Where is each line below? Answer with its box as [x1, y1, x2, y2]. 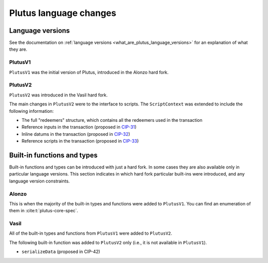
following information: [9, 108, 54, 114]
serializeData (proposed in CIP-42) [21, 249, 100, 255]
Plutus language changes [9, 7, 117, 18]
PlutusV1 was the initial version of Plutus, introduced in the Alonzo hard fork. [9, 69, 169, 75]
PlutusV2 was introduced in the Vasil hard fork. [9, 92, 108, 98]
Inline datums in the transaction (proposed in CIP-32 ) [21, 131, 131, 137]
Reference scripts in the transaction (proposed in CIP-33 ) [21, 138, 139, 144]
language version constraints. [9, 178, 70, 184]
